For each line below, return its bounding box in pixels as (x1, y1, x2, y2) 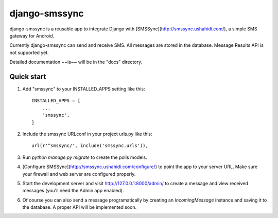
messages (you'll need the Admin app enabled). (22, 188, 124, 194)
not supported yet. (9, 49, 49, 56)
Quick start (9, 72, 46, 81)
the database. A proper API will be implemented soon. (22, 204, 137, 210)
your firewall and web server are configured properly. (22, 171, 136, 177)
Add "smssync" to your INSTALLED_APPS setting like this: (22, 86, 145, 92)
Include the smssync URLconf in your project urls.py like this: (22, 131, 152, 137)
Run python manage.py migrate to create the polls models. (22, 154, 147, 160)
